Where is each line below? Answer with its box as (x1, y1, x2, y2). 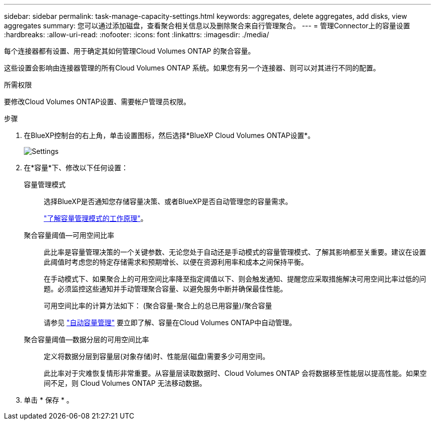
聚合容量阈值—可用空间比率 (24, 231, 114, 239)
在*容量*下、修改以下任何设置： (24, 163, 129, 172)
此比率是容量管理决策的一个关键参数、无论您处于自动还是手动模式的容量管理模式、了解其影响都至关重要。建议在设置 (44, 248, 426, 256)
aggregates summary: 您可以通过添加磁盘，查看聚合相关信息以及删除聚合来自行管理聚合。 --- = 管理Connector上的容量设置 (4, 21, 410, 30)
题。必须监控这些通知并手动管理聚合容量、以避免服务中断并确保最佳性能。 (44, 284, 287, 293)
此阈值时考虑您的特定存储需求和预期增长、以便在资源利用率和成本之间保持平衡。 (44, 258, 308, 266)
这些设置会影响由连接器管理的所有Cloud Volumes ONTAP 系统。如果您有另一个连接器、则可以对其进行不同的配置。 (4, 64, 380, 72)
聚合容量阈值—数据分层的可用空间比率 (24, 335, 149, 344)
